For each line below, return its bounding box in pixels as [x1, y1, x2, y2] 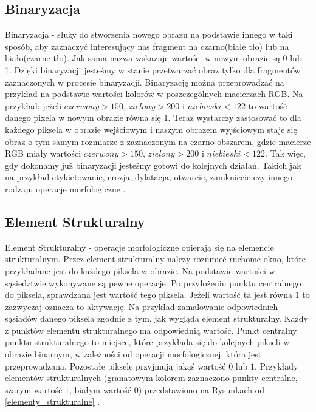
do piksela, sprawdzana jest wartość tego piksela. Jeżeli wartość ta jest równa [5, 288, 292, 301]
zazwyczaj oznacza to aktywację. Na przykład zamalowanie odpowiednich [5, 300, 278, 312]
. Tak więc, [265, 147, 306, 160]
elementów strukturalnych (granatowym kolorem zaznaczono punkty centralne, [5, 371, 298, 384]
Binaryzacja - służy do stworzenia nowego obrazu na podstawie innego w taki [5, 28, 293, 41]
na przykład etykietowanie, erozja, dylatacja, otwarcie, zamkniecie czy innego [5, 171, 293, 183]
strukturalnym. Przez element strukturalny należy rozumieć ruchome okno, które [5, 252, 306, 265]
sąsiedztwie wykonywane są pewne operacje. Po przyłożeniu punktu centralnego [5, 276, 301, 289]
